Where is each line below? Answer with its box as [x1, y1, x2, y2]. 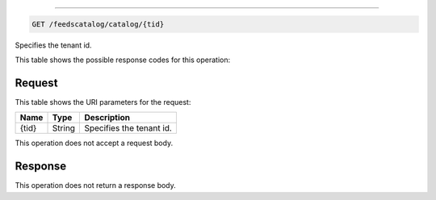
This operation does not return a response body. [15, 181, 177, 190]
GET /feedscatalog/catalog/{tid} [31, 19, 165, 28]
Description [84, 112, 131, 123]
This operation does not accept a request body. [15, 138, 174, 148]
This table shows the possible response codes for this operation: [15, 55, 231, 65]
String [52, 123, 76, 134]
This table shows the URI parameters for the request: [15, 97, 191, 106]
